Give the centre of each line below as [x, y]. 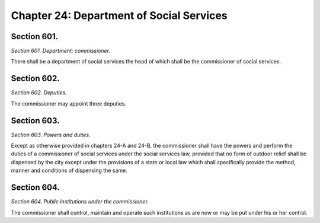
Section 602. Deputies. [39, 93]
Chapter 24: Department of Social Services [119, 15]
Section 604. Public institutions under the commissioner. [80, 202]
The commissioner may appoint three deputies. [69, 103]
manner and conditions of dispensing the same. [69, 171]
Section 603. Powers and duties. [51, 135]
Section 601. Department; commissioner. [61, 51]
